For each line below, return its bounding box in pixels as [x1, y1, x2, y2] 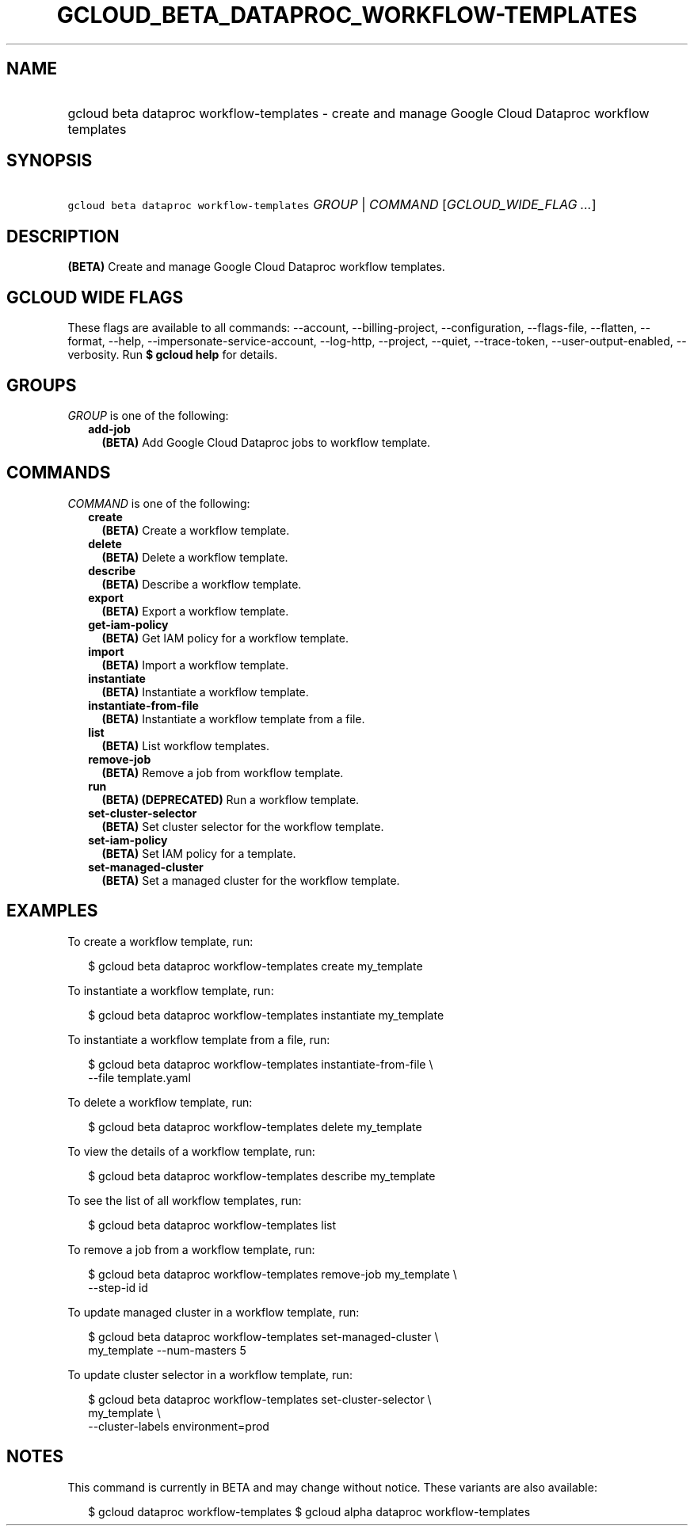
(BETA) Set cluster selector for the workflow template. [101, 819, 384, 833]
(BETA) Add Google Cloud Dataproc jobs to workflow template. [101, 435, 431, 449]
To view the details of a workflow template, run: [67, 1144, 315, 1158]
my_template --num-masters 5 [88, 1343, 246, 1357]
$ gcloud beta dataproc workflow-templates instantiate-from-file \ [88, 1057, 433, 1071]
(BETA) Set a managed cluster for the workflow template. [101, 873, 400, 887]
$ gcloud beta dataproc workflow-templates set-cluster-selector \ [88, 1392, 432, 1406]
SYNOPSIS [6, 151, 93, 171]
